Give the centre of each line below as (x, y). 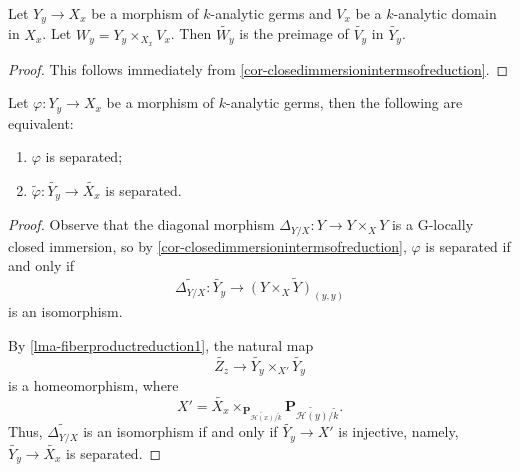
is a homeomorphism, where (93, 385)
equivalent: (41, 122)
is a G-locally (432, 224)
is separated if (468, 245)
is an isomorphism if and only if (180, 431)
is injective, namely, (398, 431)
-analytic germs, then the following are (344, 102)
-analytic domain (445, 13)
